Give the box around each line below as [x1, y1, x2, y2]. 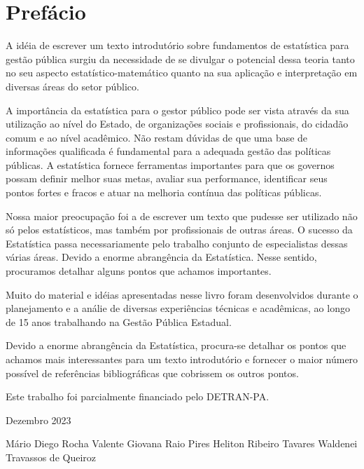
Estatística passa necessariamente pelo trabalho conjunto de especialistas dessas [6, 236, 348, 250]
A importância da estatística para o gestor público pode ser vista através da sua [6, 102, 349, 117]
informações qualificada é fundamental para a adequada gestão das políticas [6, 144, 331, 158]
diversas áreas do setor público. [6, 79, 139, 93]
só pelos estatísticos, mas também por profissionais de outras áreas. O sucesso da [6, 222, 353, 237]
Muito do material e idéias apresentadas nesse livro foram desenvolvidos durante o [6, 287, 358, 301]
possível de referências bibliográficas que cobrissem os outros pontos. [6, 365, 299, 380]
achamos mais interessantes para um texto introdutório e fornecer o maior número [6, 352, 358, 366]
